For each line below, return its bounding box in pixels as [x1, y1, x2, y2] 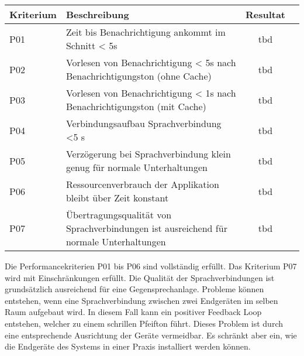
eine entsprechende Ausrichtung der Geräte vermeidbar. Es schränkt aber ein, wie [5, 328, 297, 341]
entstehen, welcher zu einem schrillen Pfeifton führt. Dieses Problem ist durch [5, 317, 283, 329]
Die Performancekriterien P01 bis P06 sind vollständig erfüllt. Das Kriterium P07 [5, 260, 297, 272]
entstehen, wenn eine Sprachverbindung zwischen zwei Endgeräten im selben [5, 294, 278, 306]
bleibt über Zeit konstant [65, 191, 169, 204]
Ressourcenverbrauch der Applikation [65, 177, 219, 191]
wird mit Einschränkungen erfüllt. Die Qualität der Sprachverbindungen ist [5, 271, 275, 283]
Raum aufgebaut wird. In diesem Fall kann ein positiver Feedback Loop [5, 306, 262, 318]
